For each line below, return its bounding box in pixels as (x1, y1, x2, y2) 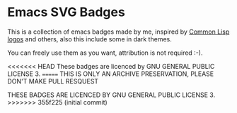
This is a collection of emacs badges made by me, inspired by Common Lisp (7, 27, 230, 36)
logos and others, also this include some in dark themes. (7, 34, 172, 43)
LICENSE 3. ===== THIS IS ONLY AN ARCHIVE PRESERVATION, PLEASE (7, 69, 214, 78)
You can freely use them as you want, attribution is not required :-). (7, 48, 203, 57)
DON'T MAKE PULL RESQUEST (7, 77, 99, 85)
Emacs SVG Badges (7, 4, 125, 20)
